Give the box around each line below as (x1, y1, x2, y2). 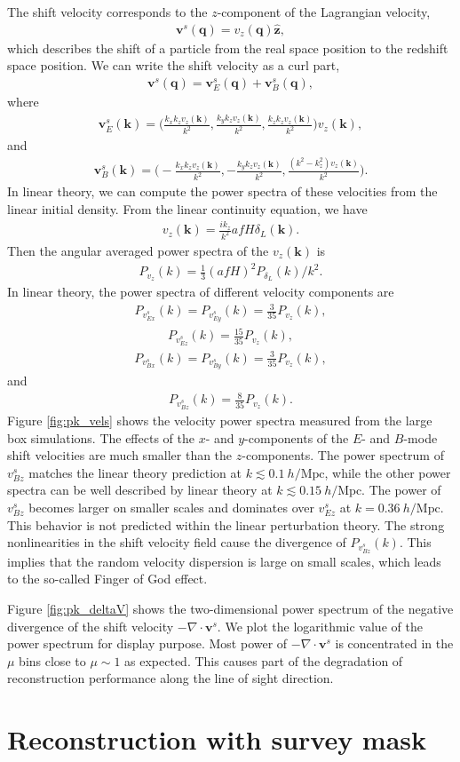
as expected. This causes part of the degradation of (124, 651, 403, 670)
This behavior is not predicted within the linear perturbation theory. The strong (7, 515, 445, 534)
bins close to (19, 651, 86, 670)
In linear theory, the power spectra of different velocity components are (7, 282, 394, 300)
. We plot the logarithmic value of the (217, 616, 423, 635)
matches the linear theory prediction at (28, 463, 242, 481)
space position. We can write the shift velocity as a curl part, (7, 56, 340, 75)
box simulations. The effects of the (7, 428, 194, 447)
